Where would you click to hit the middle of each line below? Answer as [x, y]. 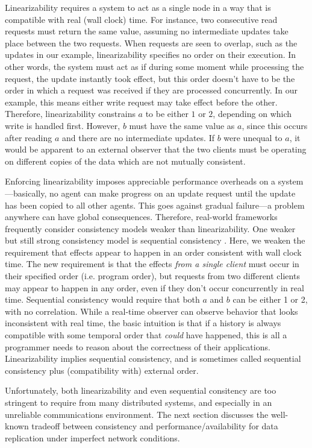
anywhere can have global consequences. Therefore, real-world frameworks [141, 217]
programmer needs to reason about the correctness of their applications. [138, 346]
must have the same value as [182, 125]
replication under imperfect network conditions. [92, 437]
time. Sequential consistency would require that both [102, 299]
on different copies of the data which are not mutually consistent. [125, 161]
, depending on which [252, 114]
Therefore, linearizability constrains [70, 114]
